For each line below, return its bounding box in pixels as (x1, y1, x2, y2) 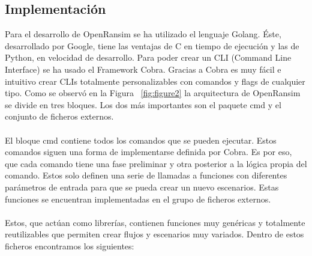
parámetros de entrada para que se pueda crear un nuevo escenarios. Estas (5, 180, 279, 193)
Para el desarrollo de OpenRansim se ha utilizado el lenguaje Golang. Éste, (5, 28, 281, 40)
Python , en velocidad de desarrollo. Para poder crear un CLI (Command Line (5, 51, 292, 64)
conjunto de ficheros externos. (5, 110, 114, 123)
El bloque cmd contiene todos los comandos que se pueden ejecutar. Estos (5, 133, 277, 146)
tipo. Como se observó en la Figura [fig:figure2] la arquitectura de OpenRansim (5, 87, 301, 99)
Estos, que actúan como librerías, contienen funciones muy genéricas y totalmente (5, 216, 305, 228)
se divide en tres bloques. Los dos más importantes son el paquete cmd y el (5, 98, 281, 111)
